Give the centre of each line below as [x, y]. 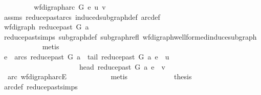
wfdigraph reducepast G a [46, 27]
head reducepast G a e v [122, 66]
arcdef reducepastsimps [41, 86]
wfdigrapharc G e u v [70, 7]
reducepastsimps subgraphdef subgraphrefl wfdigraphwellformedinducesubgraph [130, 36]
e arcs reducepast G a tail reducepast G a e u [86, 56]
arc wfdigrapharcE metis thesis [100, 76]
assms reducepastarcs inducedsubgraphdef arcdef [82, 17]
